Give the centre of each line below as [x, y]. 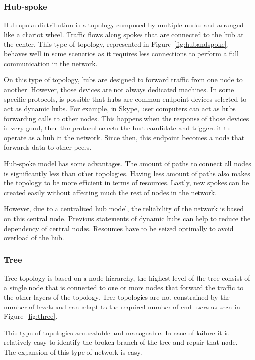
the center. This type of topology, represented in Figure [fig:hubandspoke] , [116, 44]
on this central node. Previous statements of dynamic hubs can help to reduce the [127, 218]
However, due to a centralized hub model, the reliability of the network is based [124, 209]
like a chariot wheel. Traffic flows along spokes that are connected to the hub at [124, 34]
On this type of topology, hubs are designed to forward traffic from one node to [123, 80]
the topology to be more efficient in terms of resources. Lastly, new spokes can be [127, 183]
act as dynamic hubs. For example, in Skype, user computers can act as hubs [120, 108]
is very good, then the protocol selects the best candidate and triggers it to [117, 128]
